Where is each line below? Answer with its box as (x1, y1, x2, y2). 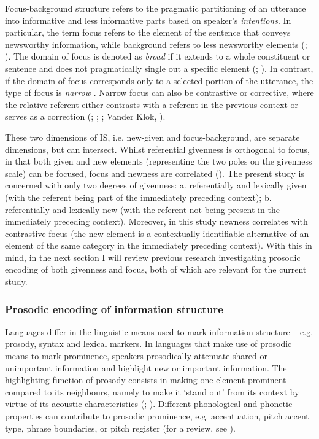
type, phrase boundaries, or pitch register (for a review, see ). (5, 421, 236, 434)
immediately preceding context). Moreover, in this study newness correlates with (5, 215, 308, 228)
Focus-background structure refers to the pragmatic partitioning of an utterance (5, 2, 306, 14)
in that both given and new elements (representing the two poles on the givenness (5, 155, 312, 168)
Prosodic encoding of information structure (5, 301, 223, 316)
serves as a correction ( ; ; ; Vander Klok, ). (5, 110, 166, 123)
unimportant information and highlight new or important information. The (5, 361, 287, 374)
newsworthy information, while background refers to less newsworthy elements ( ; (5, 37, 307, 50)
